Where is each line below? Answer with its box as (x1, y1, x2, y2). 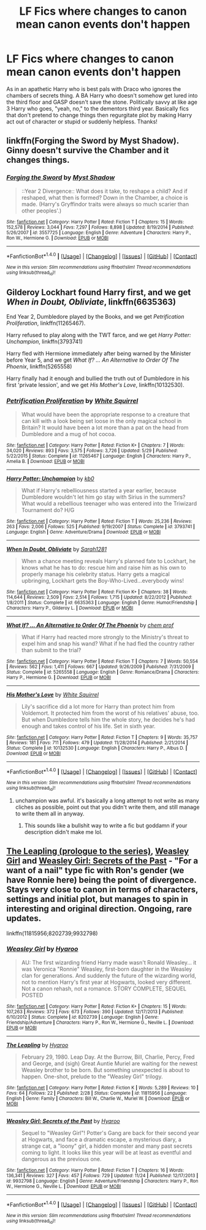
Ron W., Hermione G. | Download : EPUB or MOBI (6, 235, 109, 241)
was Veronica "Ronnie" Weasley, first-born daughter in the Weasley (21, 965, 193, 973)
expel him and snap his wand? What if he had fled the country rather (21, 640, 195, 647)
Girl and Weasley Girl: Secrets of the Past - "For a (6, 855, 198, 866)
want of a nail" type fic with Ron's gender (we (6, 865, 185, 876)
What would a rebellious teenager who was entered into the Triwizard (21, 499, 197, 507)
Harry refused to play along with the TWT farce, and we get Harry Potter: (6, 332, 191, 339)
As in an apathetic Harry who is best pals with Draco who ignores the (6, 85, 181, 93)
